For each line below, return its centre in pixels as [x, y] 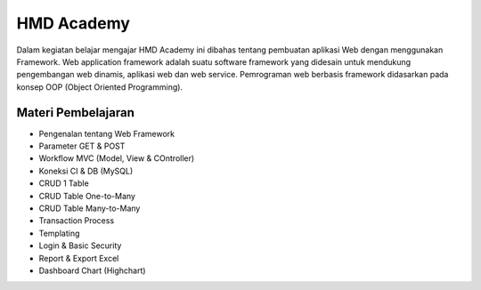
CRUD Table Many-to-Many [90, 208]
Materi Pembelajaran [76, 113]
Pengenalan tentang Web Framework [107, 133]
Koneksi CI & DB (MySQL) [86, 171]
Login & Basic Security [80, 246]
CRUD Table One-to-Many [87, 196]
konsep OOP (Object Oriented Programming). [99, 87]
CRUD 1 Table [64, 183]
